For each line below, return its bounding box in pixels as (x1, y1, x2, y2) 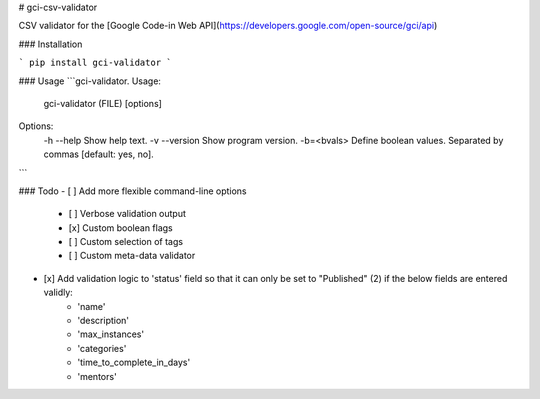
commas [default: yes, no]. (43, 148, 154, 160)
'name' (77, 300, 106, 312)
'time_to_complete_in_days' (77, 356, 191, 369)
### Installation (18, 38, 83, 50)
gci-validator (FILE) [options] (43, 97, 162, 109)
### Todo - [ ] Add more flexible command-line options (18, 185, 247, 197)
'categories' (77, 342, 127, 354)
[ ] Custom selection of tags (68, 236, 184, 248)
